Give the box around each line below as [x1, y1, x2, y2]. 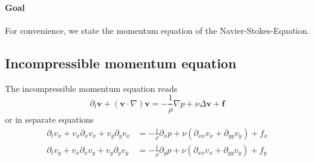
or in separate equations [5, 113, 94, 126]
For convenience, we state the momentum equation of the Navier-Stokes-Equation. [5, 24, 310, 36]
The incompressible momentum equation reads [5, 82, 177, 94]
